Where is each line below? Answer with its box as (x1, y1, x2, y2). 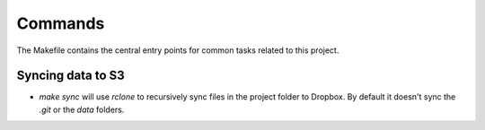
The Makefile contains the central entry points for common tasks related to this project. (16, 45, 339, 56)
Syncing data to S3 (16, 68, 125, 83)
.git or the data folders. (39, 104, 125, 115)
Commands (16, 13, 105, 33)
